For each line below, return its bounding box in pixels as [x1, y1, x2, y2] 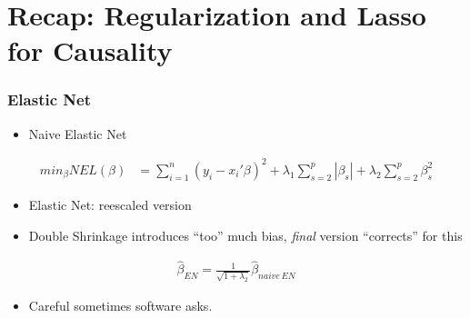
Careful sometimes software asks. [28, 296, 213, 315]
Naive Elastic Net [28, 124, 127, 143]
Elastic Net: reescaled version [28, 194, 192, 214]
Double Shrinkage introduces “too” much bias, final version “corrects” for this [28, 225, 463, 244]
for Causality [7, 32, 173, 69]
